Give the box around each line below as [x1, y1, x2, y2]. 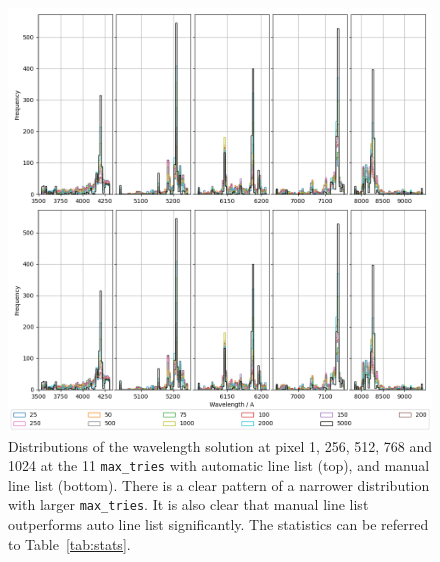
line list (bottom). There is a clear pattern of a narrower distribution [8, 474, 430, 495]
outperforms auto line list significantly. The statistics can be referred [8, 514, 429, 535]
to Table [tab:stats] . [8, 533, 131, 554]
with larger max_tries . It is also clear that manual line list [8, 494, 369, 515]
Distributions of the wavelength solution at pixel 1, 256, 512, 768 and [8, 435, 432, 456]
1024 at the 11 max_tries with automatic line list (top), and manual [8, 455, 430, 476]
